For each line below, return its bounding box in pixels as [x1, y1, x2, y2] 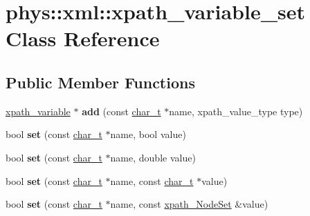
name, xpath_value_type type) [169, 104, 303, 118]
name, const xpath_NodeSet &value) [110, 197, 268, 211]
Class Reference [6, 24, 160, 52]
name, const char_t [110, 173, 194, 188]
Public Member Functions [6, 71, 195, 92]
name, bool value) [110, 127, 186, 141]
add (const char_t [82, 104, 161, 118]
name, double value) [110, 150, 196, 164]
